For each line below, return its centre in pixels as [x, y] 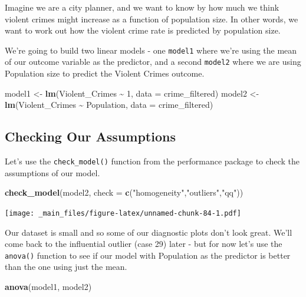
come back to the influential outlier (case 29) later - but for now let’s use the [144, 244]
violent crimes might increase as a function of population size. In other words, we [152, 19]
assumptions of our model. [52, 172]
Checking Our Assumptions [90, 136]
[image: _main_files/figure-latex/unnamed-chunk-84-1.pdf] [123, 213]
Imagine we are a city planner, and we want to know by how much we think [142, 7]
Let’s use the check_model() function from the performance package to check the [152, 161]
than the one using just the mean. [66, 267]
